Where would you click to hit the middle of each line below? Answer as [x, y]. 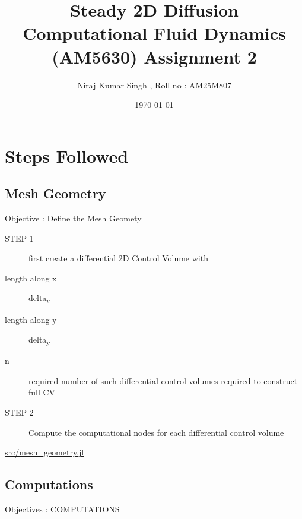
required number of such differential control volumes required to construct [163, 380]
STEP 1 [19, 238]
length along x [31, 278]
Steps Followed [67, 155]
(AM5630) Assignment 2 [154, 56]
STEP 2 [19, 412]
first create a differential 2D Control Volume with [118, 258]
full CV [42, 392]
